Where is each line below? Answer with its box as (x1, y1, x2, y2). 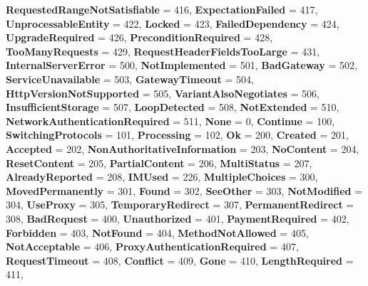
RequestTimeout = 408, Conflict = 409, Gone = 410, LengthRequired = (6, 253, 354, 268)
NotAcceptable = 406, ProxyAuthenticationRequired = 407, (6, 239, 299, 254)
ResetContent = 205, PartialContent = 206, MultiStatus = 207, (6, 155, 312, 170)
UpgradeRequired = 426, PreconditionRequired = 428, (6, 30, 273, 45)
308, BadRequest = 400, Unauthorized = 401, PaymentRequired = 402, (6, 211, 349, 226)
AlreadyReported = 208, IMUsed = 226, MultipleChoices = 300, (6, 169, 318, 184)
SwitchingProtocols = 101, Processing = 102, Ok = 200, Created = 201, (6, 127, 349, 142)
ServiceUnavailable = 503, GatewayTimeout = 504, (6, 71, 254, 86)
